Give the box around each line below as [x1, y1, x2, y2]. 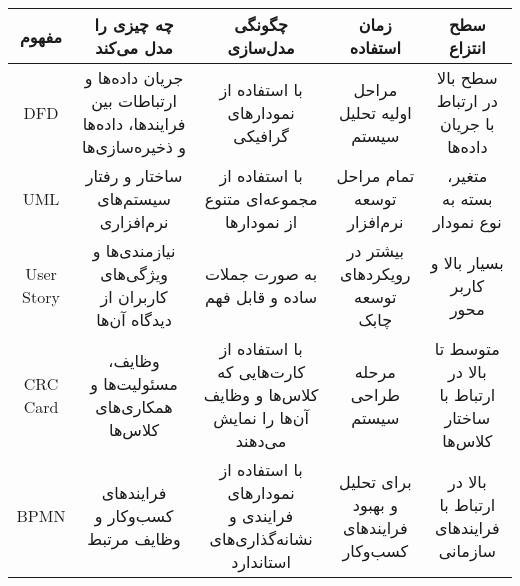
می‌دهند [235, 429, 287, 452]
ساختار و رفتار [85, 164, 183, 187]
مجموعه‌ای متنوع [204, 187, 318, 210]
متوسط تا [434, 337, 500, 360]
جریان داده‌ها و [84, 66, 184, 89]
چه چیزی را [94, 13, 174, 36]
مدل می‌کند [95, 36, 173, 59]
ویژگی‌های [100, 262, 168, 285]
